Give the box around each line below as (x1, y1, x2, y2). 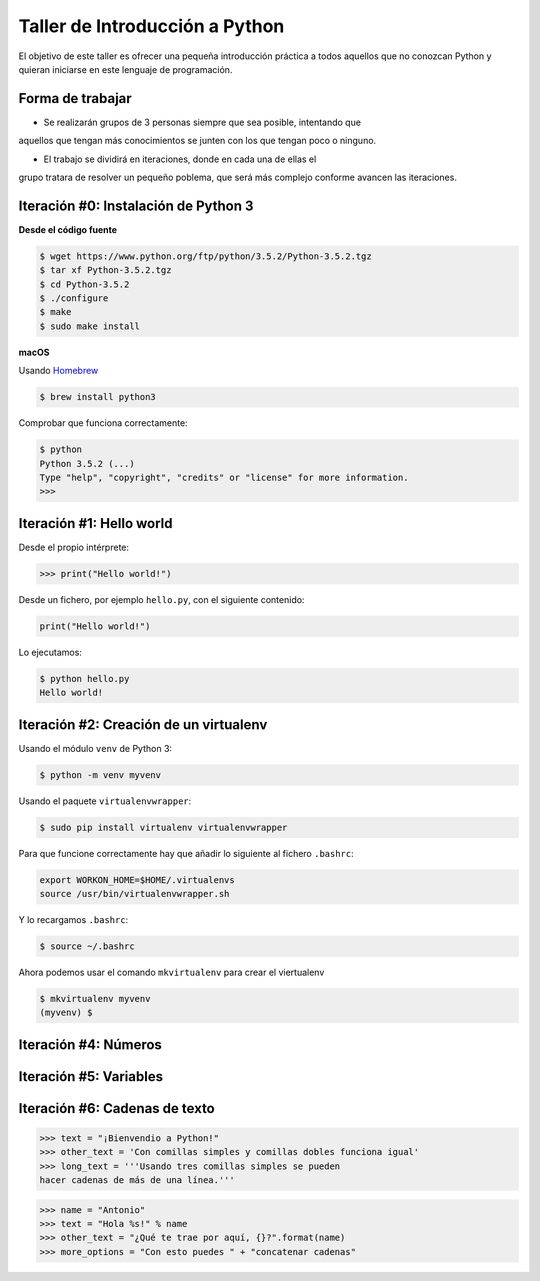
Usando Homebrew (18, 365, 99, 377)
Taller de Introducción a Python (18, 15, 285, 37)
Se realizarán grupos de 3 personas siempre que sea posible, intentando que (43, 116, 362, 128)
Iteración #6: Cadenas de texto (18, 1100, 215, 1117)
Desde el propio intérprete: (18, 541, 130, 553)
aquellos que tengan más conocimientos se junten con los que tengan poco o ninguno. (18, 135, 377, 147)
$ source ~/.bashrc (39, 940, 135, 952)
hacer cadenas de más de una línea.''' (39, 1175, 235, 1186)
